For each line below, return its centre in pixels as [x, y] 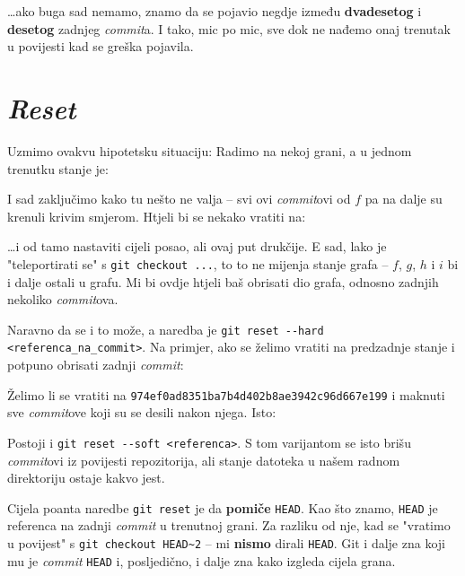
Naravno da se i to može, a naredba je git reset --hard [166, 329]
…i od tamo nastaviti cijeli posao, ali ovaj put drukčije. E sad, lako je [197, 246]
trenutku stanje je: [58, 168]
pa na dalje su [404, 199]
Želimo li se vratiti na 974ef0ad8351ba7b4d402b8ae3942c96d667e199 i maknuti [226, 394]
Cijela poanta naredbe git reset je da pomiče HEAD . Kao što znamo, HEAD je [223, 507]
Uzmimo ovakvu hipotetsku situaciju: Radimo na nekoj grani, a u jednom [210, 150]
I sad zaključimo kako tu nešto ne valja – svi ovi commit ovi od [179, 199]
